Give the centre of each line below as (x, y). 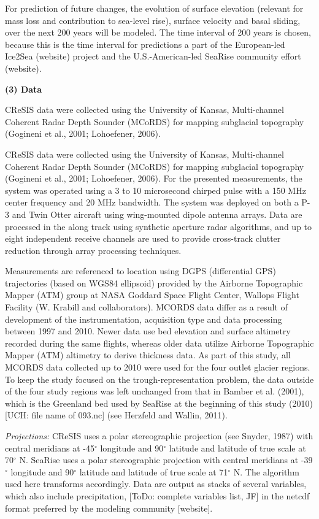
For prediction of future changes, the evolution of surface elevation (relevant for (154, 8)
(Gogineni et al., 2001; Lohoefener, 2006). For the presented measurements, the (154, 178)
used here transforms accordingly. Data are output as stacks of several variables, (156, 484)
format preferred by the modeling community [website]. (109, 508)
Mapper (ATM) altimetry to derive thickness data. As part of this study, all (148, 355)
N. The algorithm (266, 471)
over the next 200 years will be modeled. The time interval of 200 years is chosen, (158, 32)
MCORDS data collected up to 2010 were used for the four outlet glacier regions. (158, 367)
